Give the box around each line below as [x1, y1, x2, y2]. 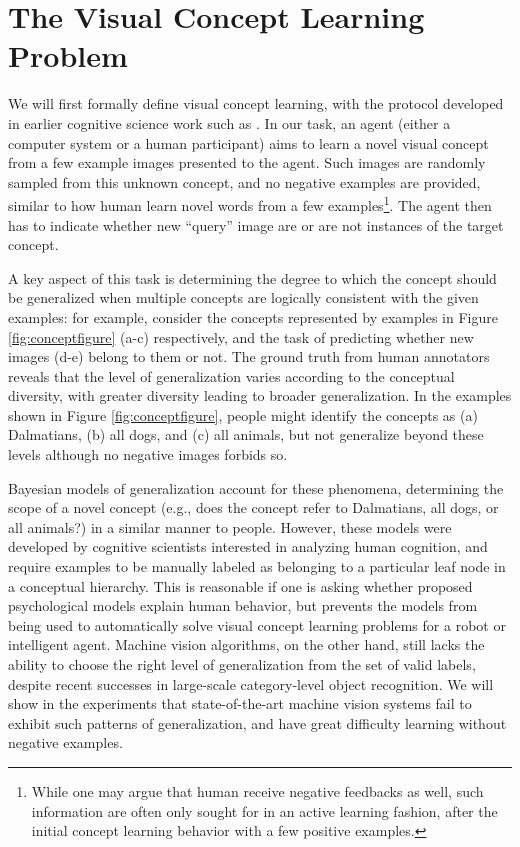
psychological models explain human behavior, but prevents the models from [8, 595, 478, 616]
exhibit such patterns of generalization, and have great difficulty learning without [8, 712, 507, 733]
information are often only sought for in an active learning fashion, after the [31, 800, 498, 821]
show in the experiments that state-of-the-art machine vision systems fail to [8, 693, 472, 714]
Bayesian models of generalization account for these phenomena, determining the [8, 477, 504, 498]
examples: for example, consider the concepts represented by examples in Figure [8, 306, 498, 327]
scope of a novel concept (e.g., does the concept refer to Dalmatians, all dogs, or [8, 497, 499, 518]
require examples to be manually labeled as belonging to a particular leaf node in [8, 556, 506, 577]
